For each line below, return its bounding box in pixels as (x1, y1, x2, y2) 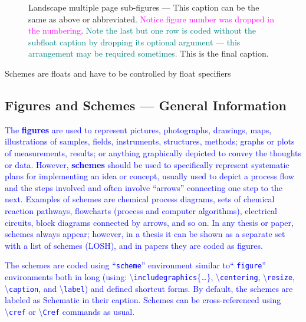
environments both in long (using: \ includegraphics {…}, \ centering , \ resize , (5, 270, 295, 282)
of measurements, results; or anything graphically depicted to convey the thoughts (5, 146, 301, 159)
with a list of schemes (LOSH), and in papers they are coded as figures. (5, 239, 263, 251)
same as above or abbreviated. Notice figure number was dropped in (28, 12, 274, 25)
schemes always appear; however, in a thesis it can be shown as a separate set (5, 228, 285, 240)
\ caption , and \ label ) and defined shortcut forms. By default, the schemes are (5, 282, 293, 294)
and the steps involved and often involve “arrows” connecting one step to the (5, 181, 282, 193)
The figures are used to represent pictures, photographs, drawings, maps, (5, 123, 272, 136)
